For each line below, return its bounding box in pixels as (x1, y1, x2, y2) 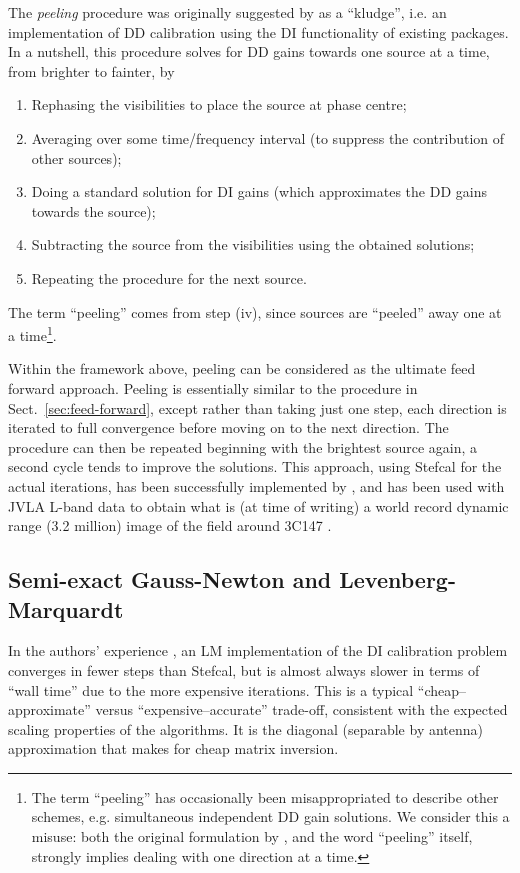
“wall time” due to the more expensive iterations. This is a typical (8, 679, 414, 700)
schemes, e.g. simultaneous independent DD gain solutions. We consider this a (31, 806, 510, 827)
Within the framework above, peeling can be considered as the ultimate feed (8, 358, 476, 379)
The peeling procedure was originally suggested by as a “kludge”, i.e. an (8, 2, 447, 22)
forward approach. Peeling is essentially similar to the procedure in (8, 377, 418, 398)
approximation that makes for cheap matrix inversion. (8, 738, 339, 759)
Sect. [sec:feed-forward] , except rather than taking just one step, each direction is (8, 397, 507, 418)
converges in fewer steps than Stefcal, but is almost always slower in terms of (8, 659, 480, 680)
